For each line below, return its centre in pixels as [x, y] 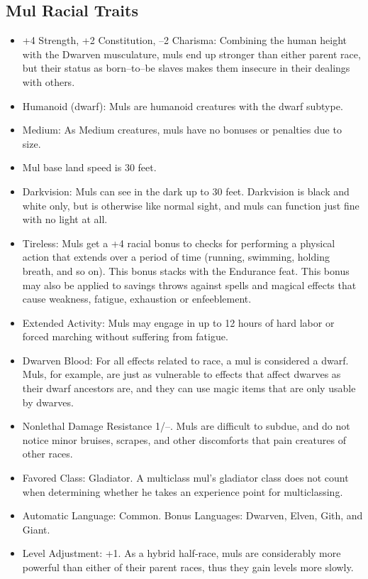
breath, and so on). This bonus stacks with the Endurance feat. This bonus [186, 270]
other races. [48, 454]
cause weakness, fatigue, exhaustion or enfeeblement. [137, 299]
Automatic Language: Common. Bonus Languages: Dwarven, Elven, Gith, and [193, 515]
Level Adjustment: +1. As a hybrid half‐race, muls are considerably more [182, 553]
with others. [49, 81]
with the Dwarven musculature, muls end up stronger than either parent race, [191, 54]
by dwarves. [48, 402]
